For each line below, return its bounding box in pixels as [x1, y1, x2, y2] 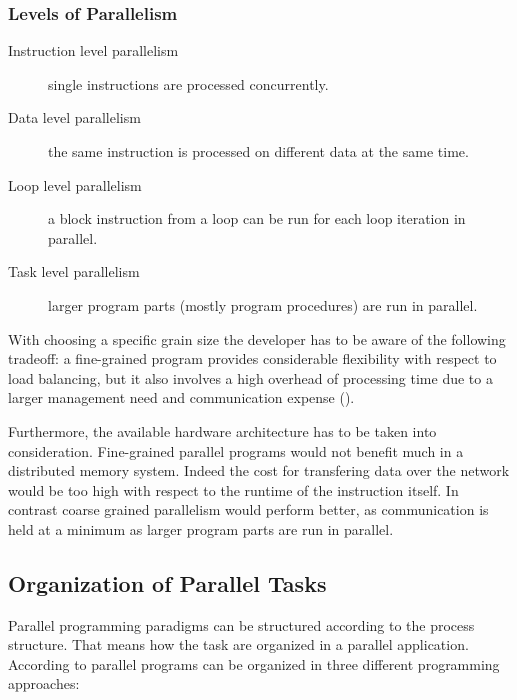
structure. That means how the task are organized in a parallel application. [8, 634, 469, 655]
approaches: [8, 673, 80, 694]
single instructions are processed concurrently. [48, 73, 329, 94]
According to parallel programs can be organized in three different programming [8, 653, 500, 674]
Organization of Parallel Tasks [8, 567, 327, 598]
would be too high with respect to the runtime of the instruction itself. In [8, 479, 459, 500]
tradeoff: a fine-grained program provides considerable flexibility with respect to [8, 348, 497, 369]
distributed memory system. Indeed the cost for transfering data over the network [8, 460, 510, 481]
